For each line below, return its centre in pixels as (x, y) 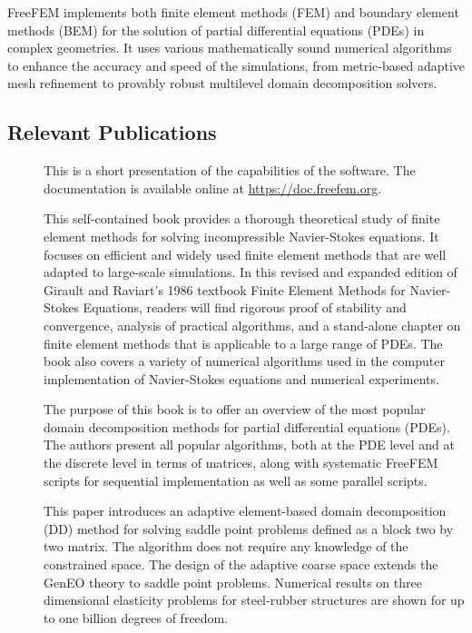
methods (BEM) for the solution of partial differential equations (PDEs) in (216, 30)
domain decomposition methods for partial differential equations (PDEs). (247, 426)
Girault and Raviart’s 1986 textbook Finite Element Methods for (225, 289)
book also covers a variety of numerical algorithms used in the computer (244, 361)
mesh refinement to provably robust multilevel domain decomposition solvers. (222, 83)
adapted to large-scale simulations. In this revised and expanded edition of (251, 272)
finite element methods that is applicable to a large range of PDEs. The (243, 343)
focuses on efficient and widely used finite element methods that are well (245, 254)
